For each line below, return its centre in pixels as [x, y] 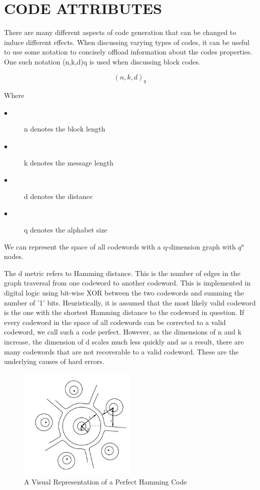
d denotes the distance [58, 196]
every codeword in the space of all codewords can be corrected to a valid [115, 322]
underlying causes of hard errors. [54, 361]
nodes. [14, 256]
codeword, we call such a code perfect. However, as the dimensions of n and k [123, 332]
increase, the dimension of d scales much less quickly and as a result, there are [124, 341]
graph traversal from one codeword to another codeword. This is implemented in [127, 283]
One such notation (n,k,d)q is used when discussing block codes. [102, 61]
